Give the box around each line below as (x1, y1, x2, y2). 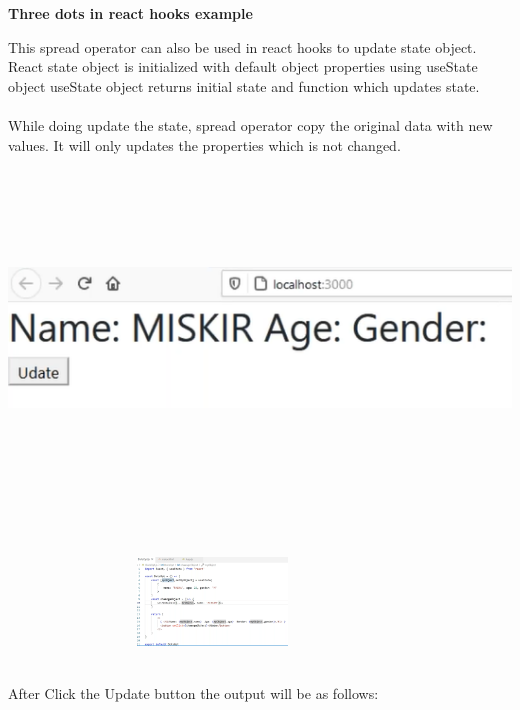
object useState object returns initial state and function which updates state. (8, 75, 480, 96)
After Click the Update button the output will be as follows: (8, 682, 379, 703)
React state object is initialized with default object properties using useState (8, 56, 478, 77)
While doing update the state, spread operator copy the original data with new (8, 114, 493, 135)
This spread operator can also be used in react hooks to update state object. (8, 36, 477, 57)
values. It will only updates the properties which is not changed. (8, 134, 401, 155)
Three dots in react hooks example (8, 3, 253, 23)
